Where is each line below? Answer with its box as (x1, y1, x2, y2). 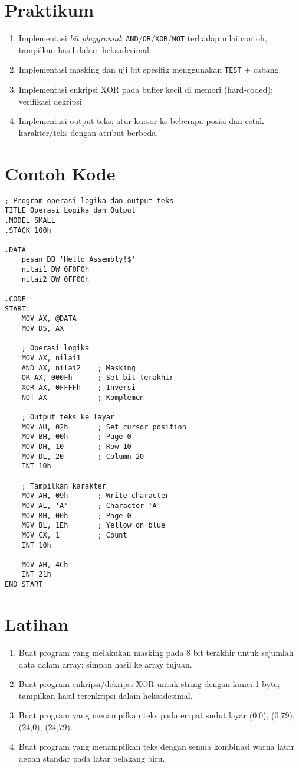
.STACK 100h (5, 226, 51, 235)
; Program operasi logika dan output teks (5, 196, 174, 205)
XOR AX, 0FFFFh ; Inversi (21, 383, 136, 392)
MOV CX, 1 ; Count (21, 531, 127, 539)
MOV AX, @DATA (21, 314, 77, 323)
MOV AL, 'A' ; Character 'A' (21, 501, 161, 510)
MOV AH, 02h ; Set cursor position (21, 422, 186, 431)
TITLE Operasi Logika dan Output (5, 206, 136, 215)
